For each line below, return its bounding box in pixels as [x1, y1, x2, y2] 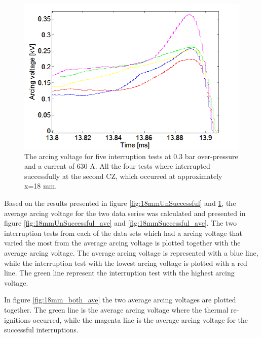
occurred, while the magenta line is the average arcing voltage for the [32, 314, 248, 325]
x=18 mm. [24, 180, 57, 191]
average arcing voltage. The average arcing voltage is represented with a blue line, [4, 248, 258, 258]
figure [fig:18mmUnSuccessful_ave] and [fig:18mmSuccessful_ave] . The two [4, 218, 237, 228]
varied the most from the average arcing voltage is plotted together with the [4, 237, 241, 248]
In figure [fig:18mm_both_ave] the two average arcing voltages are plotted [4, 294, 236, 305]
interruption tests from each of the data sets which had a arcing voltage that [4, 227, 242, 238]
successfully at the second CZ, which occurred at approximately [24, 170, 222, 181]
